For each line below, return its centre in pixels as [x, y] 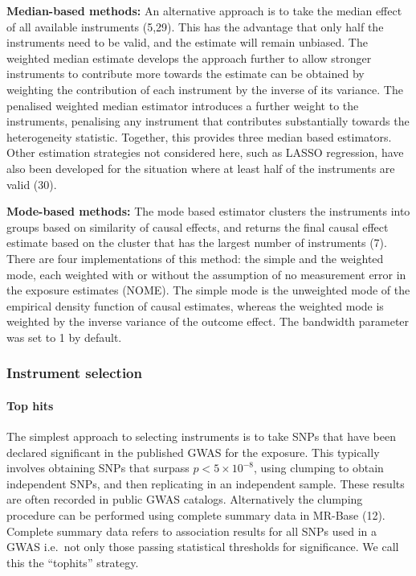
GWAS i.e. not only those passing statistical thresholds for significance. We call [203, 547]
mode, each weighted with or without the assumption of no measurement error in [206, 274]
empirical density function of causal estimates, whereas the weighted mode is [195, 305]
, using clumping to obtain [319, 468]
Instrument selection [74, 373]
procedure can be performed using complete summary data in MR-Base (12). [196, 515]
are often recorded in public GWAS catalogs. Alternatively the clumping [185, 499]
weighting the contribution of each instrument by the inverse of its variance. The [205, 89]
